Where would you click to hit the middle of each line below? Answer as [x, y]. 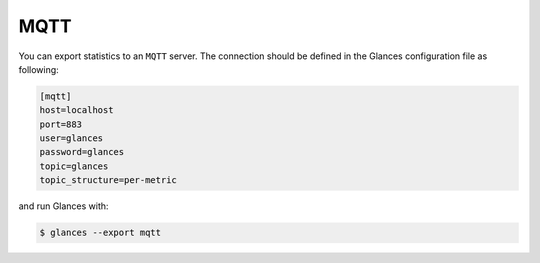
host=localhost [76, 110]
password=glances [82, 152]
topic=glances [74, 166]
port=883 [61, 124]
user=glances [71, 138]
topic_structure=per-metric [108, 180]
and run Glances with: [63, 206]
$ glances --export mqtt [100, 233]
